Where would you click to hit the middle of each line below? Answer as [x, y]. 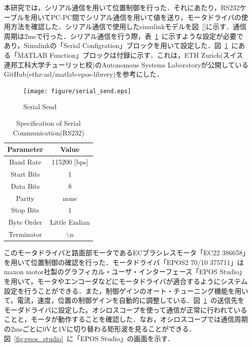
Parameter [25, 149]
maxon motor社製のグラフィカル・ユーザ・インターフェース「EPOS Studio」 [125, 272]
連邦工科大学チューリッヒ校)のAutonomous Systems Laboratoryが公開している [126, 64]
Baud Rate [25, 162]
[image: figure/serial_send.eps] [77, 91]
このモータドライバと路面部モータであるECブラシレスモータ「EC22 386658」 [125, 253]
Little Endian [70, 222]
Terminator [25, 234]
